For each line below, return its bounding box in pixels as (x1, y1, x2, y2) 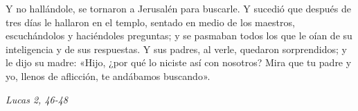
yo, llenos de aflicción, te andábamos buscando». (6, 68, 211, 83)
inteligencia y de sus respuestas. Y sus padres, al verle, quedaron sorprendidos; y (6, 41, 347, 56)
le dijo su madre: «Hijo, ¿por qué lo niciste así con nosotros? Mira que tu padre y (6, 55, 352, 70)
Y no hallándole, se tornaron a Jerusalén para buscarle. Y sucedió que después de (6, 1, 352, 15)
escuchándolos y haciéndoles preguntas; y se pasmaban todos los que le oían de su (6, 28, 352, 43)
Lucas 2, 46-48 (6, 92, 69, 106)
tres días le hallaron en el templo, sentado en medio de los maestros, (6, 14, 295, 29)
